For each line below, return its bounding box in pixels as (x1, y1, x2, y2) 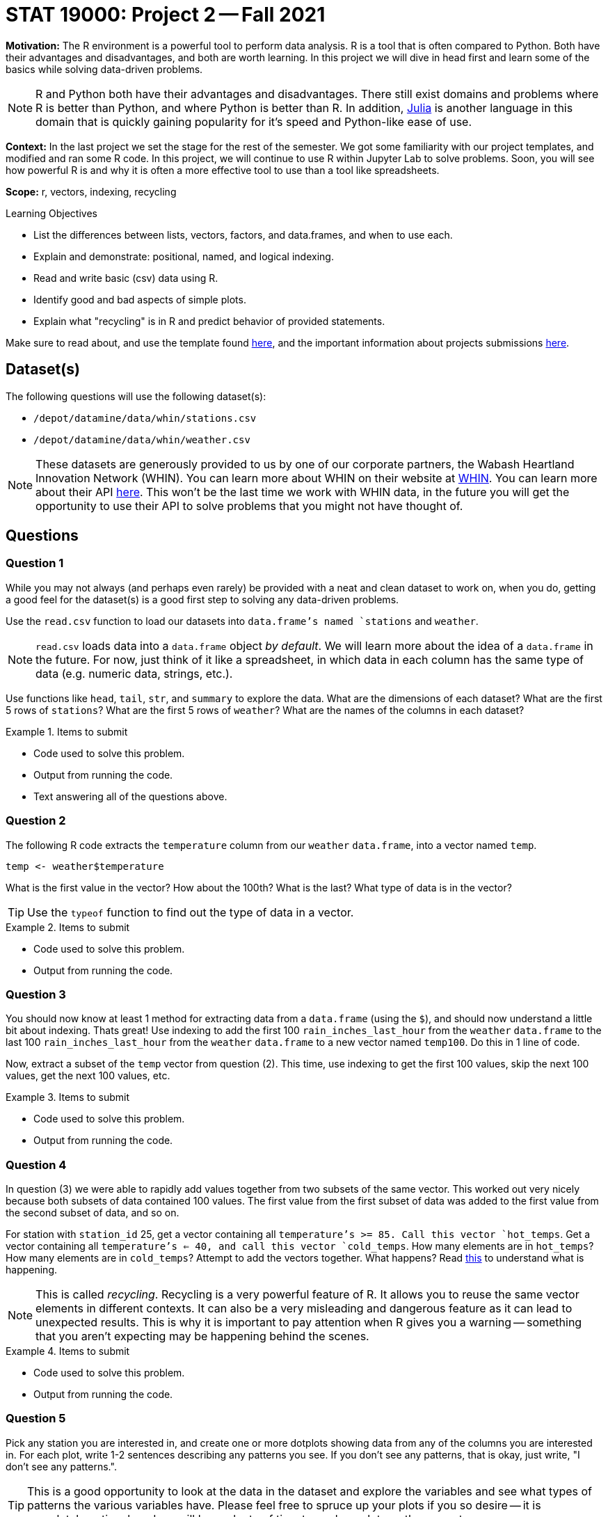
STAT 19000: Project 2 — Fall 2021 (6, 3, 326, 26)
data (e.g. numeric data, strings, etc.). (35, 666, 233, 681)
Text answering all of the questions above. (33, 790, 227, 802)
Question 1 (6, 556, 64, 571)
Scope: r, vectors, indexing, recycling (6, 185, 177, 198)
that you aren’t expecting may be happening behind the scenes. (35, 1329, 369, 1344)
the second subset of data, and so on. (6, 1207, 179, 1219)
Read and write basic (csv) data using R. (33, 271, 218, 284)
